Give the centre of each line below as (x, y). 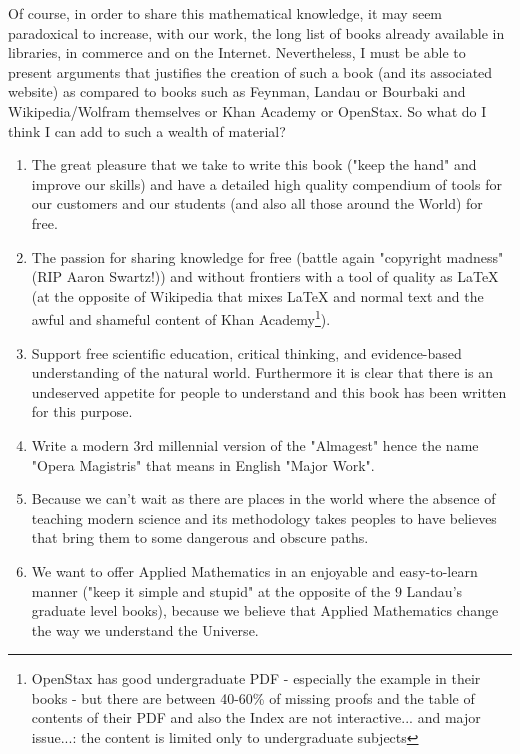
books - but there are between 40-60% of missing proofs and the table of (253, 697)
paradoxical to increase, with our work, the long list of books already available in (256, 32)
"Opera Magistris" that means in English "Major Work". (203, 464)
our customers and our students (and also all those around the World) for (257, 203)
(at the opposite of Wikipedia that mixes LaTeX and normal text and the (257, 295)
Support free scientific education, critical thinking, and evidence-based (246, 352)
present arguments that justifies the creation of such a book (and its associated (250, 71)
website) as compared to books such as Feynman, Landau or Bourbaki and (237, 91)
